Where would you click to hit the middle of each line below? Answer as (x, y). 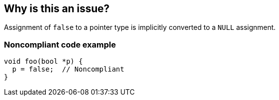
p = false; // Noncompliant (68, 69)
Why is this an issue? (57, 9)
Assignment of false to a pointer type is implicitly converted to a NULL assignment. (140, 27)
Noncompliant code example (60, 44)
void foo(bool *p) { (44, 62)
